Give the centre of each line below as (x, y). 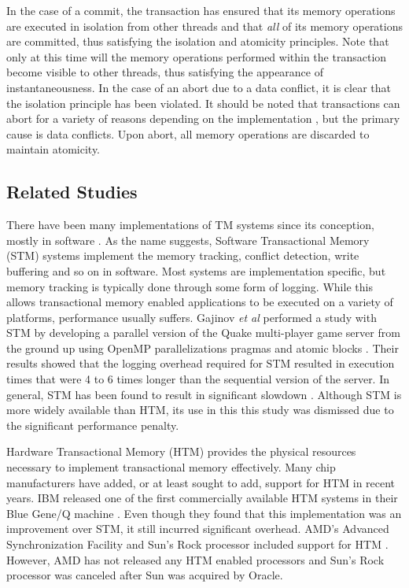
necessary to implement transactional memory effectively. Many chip (171, 467)
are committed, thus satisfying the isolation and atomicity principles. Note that (198, 41)
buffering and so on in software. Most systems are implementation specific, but (196, 270)
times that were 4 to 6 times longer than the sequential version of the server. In (198, 379)
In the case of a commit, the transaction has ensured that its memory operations (201, 10)
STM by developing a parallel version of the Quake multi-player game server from (203, 333)
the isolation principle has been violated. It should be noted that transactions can (203, 103)
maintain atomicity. (53, 149)
